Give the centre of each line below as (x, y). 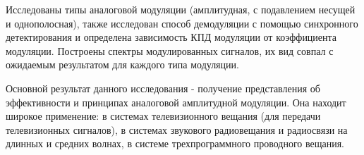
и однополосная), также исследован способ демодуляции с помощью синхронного (182, 23)
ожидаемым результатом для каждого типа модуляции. (122, 64)
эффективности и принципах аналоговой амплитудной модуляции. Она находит (176, 102)
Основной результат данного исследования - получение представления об (163, 88)
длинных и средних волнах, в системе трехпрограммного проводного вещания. (175, 143)
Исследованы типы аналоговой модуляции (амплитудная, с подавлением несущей (181, 9)
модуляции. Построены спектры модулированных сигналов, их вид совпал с (170, 50)
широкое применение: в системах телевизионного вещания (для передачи (163, 116)
